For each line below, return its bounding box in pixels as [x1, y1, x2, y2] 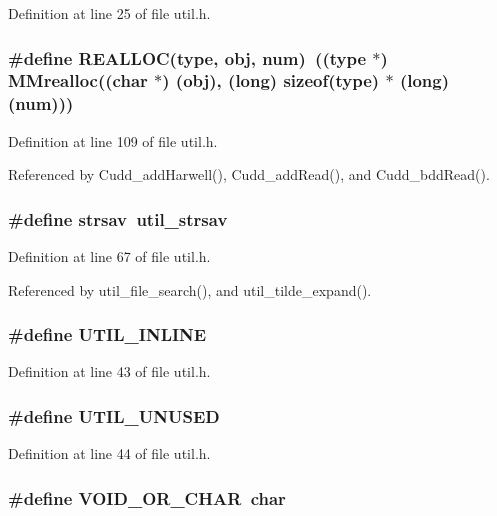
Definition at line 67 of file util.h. [8, 246, 211, 267]
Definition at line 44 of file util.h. [8, 443, 211, 464]
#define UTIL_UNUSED [8, 403, 220, 428]
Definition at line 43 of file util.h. [8, 361, 211, 382]
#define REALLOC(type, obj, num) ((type [8, 45, 367, 70]
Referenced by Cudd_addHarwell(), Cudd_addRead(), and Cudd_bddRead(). [8, 164, 490, 185]
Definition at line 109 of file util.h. [8, 130, 218, 151]
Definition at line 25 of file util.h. [8, 3, 211, 23]
